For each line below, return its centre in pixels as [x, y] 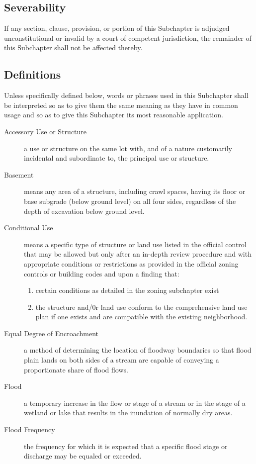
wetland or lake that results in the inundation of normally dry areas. [128, 413]
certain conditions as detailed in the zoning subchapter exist [127, 290]
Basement [19, 174]
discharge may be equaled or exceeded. [83, 456]
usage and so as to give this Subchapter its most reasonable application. [114, 115]
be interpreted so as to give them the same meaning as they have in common [121, 105]
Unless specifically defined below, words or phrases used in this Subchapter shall [126, 95]
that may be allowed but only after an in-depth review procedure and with [138, 254]
